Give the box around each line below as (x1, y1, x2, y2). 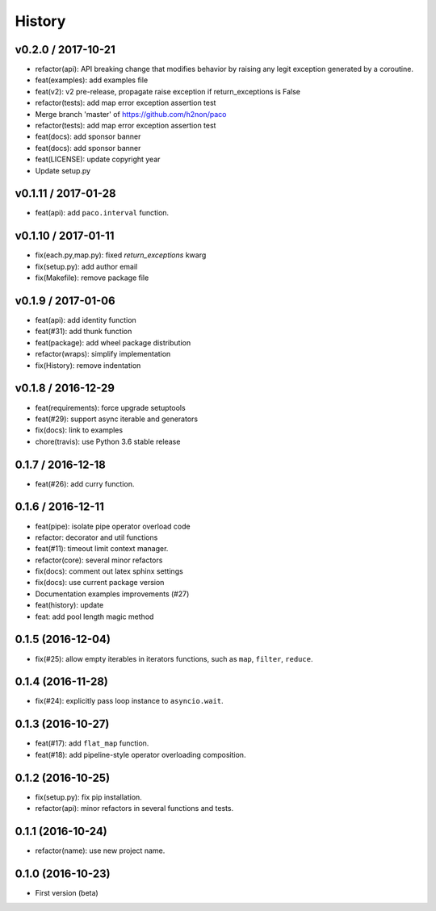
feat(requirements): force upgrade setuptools (35, 403, 186, 412)
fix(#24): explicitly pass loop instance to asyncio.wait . (35, 696, 224, 706)
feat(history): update (35, 600, 104, 610)
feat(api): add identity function (35, 316, 136, 325)
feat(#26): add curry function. (35, 478, 135, 488)
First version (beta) (35, 888, 99, 897)
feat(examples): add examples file (35, 75, 149, 85)
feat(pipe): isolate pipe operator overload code (35, 521, 191, 531)
